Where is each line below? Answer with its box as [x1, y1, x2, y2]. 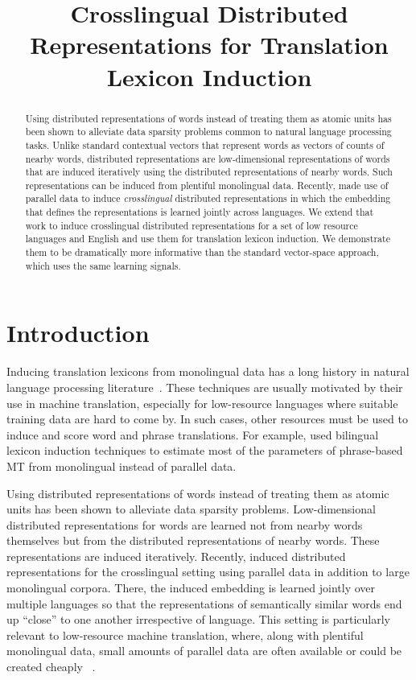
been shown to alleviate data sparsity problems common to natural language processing [25, 125, 392, 138]
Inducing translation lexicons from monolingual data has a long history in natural [6, 363, 410, 380]
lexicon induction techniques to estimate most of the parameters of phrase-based [6, 442, 403, 459]
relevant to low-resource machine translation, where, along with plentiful [6, 626, 364, 643]
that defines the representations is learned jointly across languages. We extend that [25, 205, 374, 219]
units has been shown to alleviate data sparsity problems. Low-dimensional [6, 501, 376, 517]
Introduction [6, 316, 150, 349]
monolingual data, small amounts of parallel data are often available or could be [6, 642, 402, 659]
